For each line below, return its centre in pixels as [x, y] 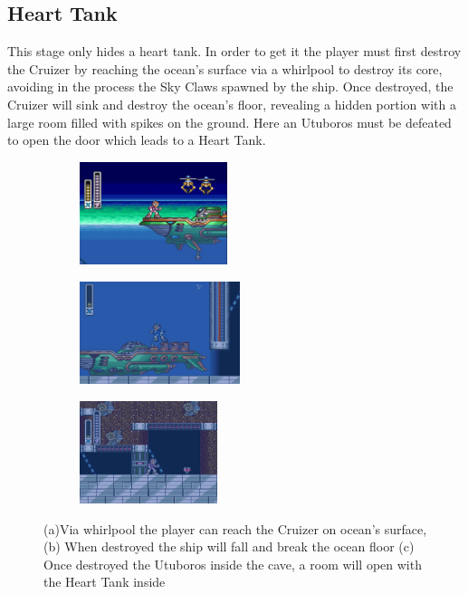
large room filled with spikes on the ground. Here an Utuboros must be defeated [229, 122]
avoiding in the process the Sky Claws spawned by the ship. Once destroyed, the [230, 86]
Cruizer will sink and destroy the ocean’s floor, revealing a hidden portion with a [232, 104]
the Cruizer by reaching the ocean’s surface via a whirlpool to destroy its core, [225, 68]
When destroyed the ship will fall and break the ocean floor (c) [239, 546]
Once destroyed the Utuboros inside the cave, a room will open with [233, 564]
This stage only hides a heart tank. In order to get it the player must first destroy [234, 51]
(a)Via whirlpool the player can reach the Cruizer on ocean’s [212, 528]
